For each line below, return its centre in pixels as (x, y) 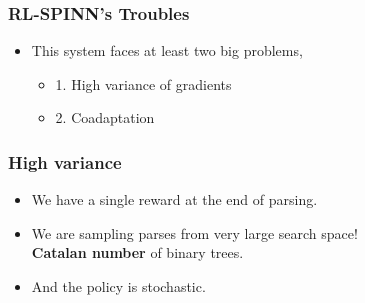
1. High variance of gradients (143, 83)
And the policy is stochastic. (118, 286)
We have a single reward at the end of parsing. (174, 199)
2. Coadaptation (105, 117)
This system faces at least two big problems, (167, 50)
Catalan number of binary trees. (137, 252)
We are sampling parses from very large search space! (194, 232)
